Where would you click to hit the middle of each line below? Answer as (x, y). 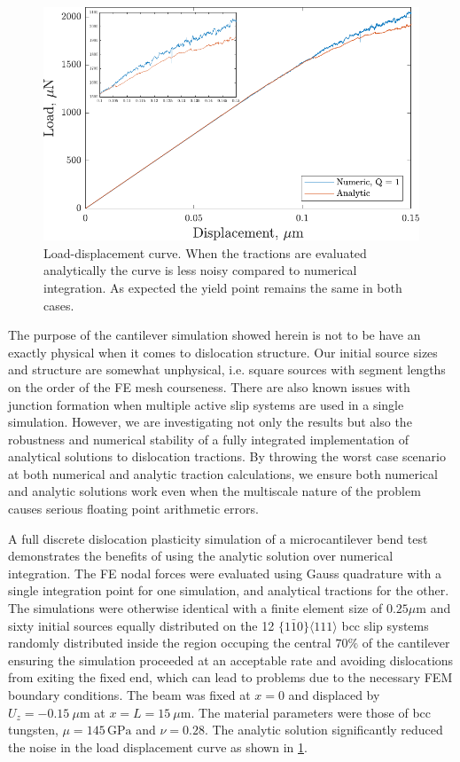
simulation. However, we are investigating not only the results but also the (210, 422)
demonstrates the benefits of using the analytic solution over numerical (201, 556)
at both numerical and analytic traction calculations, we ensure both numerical (223, 473)
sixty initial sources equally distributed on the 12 (141, 625)
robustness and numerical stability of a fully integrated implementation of (208, 439)
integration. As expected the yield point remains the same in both (223, 287)
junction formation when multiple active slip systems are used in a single (206, 404)
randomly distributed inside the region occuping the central (170, 643)
